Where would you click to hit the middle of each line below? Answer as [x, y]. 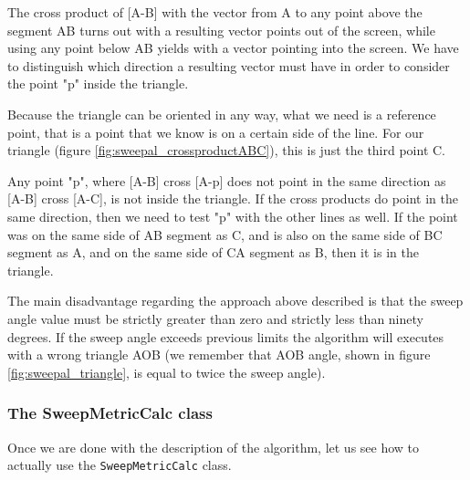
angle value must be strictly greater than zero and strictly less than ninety [215, 318]
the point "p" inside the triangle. [98, 83]
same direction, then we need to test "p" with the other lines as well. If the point [233, 216]
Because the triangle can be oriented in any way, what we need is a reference [222, 114]
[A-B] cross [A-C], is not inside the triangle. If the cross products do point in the [233, 198]
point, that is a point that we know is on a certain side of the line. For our [216, 132]
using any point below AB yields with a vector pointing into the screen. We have [233, 48]
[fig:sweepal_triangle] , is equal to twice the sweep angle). [167, 372]
